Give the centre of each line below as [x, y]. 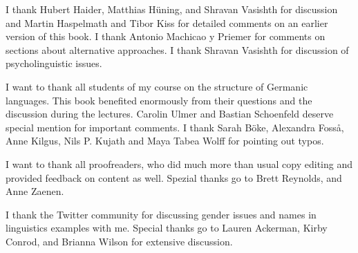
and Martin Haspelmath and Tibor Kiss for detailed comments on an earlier [167, 22]
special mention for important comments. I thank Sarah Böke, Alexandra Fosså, [175, 127]
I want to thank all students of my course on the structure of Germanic [157, 86]
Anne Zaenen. [35, 191]
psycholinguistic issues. [54, 63]
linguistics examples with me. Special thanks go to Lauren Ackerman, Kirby [167, 228]
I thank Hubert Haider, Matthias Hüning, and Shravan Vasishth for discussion [172, 9]
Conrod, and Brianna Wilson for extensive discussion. [119, 241]
